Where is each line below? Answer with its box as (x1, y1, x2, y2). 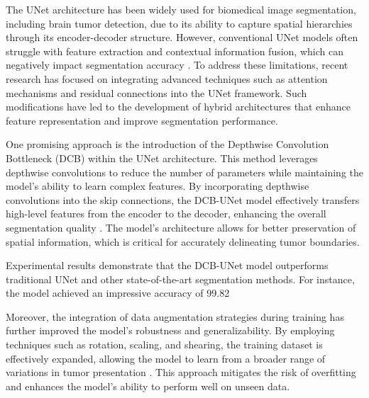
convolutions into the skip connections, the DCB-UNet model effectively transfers (6, 192, 360, 207)
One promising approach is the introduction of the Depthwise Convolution (6, 137, 329, 152)
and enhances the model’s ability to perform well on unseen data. (6, 378, 290, 393)
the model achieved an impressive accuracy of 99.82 (6, 285, 230, 300)
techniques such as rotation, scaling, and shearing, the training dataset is (6, 337, 323, 352)
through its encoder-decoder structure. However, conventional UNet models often (6, 30, 358, 45)
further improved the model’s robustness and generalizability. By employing (6, 323, 335, 338)
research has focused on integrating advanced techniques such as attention (6, 71, 328, 86)
